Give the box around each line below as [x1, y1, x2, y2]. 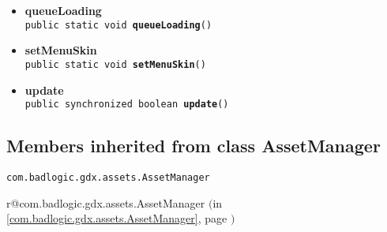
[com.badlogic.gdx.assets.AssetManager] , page [6, 210, 227, 226]
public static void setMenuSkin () [24, 58, 206, 70]
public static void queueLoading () [24, 19, 212, 31]
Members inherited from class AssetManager [6, 133, 381, 158]
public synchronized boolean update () [24, 99, 229, 110]
